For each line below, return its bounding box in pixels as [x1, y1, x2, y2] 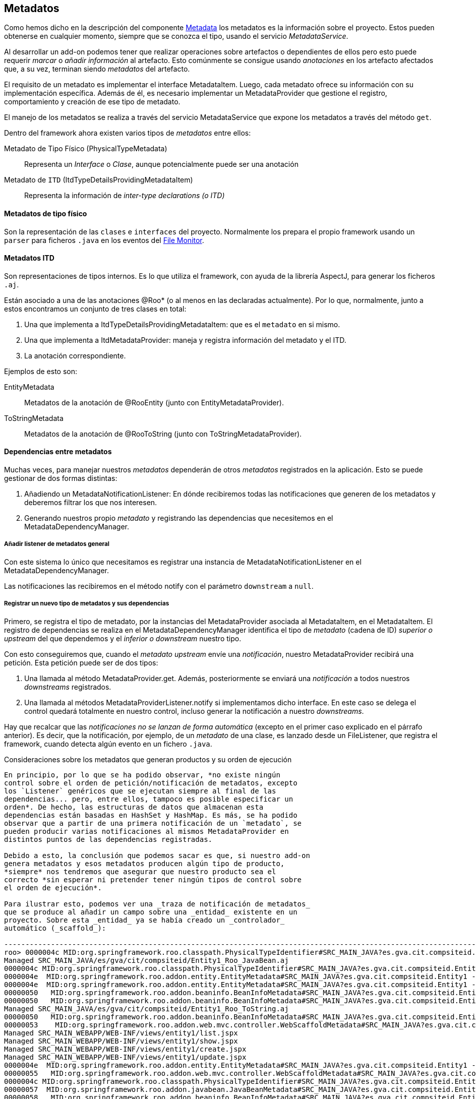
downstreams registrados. [24, 682, 111, 691]
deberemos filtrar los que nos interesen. [24, 498, 157, 507]
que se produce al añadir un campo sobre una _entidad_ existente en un [4, 907, 297, 916]
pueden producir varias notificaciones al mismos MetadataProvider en [4, 827, 289, 835]
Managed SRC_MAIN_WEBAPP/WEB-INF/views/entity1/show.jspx [4, 1036, 238, 1045]
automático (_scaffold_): [4, 924, 106, 932]
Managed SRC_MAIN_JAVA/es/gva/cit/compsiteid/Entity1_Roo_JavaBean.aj [4, 956, 289, 964]
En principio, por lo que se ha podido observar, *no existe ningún [4, 770, 280, 779]
